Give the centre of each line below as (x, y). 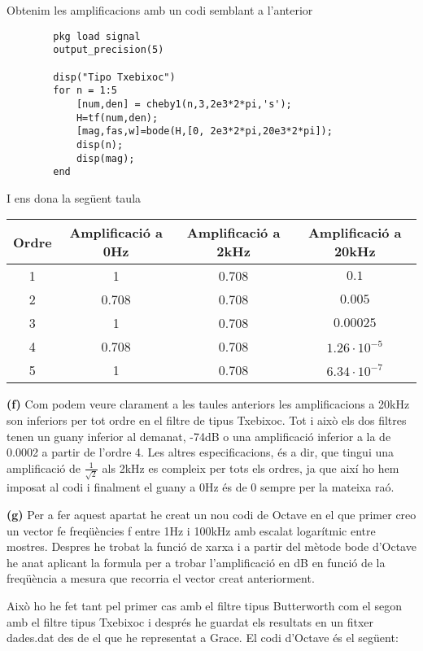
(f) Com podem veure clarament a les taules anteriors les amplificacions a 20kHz (208, 404)
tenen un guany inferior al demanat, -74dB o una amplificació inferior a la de (199, 436)
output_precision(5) (109, 50)
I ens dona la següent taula (74, 197)
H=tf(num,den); (117, 118)
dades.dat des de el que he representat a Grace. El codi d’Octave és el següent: (203, 638)
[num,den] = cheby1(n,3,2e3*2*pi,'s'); (184, 104)
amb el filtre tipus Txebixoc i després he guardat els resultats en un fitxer (190, 621)
